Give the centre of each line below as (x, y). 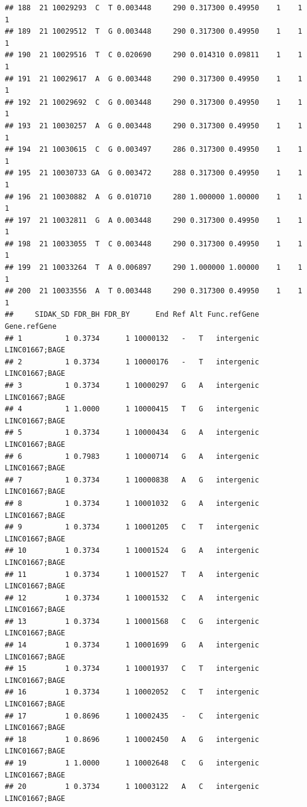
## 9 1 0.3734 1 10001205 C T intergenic (132, 527)
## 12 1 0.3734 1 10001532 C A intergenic (132, 598)
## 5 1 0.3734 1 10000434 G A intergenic (132, 433)
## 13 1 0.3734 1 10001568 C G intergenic (132, 621)
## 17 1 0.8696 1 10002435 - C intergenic (132, 716)
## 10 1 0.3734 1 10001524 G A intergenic (132, 551)
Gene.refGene (31, 327)
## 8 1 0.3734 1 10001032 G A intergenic (132, 503)
